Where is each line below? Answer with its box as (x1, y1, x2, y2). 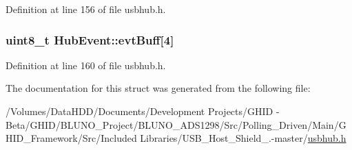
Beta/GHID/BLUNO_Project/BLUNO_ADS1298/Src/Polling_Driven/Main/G (6, 117, 346, 132)
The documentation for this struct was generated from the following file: (6, 81, 311, 95)
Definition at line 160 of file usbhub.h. (6, 58, 166, 72)
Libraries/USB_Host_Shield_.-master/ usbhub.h (140, 131, 346, 145)
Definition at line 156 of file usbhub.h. (6, 2, 166, 16)
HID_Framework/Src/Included (6, 131, 137, 145)
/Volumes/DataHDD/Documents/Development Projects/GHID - (6, 104, 280, 118)
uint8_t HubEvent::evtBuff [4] (6, 31, 174, 48)
